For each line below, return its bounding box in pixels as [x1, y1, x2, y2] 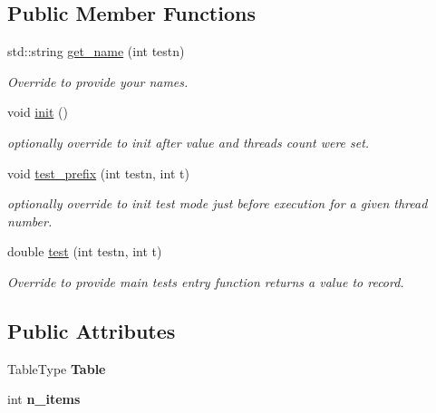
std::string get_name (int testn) [7, 42, 185, 61]
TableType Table [7, 359, 106, 378]
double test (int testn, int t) [7, 242, 162, 261]
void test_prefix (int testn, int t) [7, 163, 189, 182]
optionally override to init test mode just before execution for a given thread [7, 194, 428, 213]
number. [7, 211, 53, 230]
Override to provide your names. [7, 72, 189, 91]
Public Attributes [7, 316, 176, 344]
